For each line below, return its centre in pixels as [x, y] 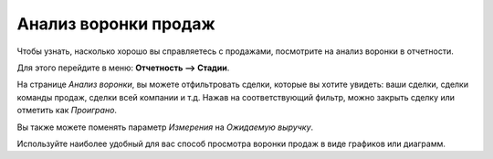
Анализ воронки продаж [116, 24]
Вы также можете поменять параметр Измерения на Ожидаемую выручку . [165, 127]
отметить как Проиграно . [67, 111]
